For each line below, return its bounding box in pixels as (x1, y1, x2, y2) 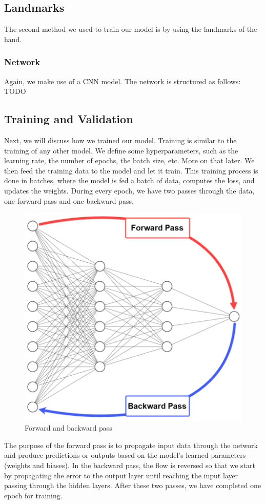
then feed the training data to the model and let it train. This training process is (4, 165, 258, 176)
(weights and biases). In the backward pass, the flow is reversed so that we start (4, 459, 256, 470)
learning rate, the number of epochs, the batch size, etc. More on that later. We (4, 155, 255, 166)
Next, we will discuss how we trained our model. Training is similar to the (4, 135, 237, 145)
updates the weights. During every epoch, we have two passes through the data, (4, 185, 255, 196)
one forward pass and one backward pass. (4, 195, 134, 206)
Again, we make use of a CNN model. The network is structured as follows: (4, 75, 241, 86)
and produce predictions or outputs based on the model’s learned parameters (4, 450, 246, 460)
